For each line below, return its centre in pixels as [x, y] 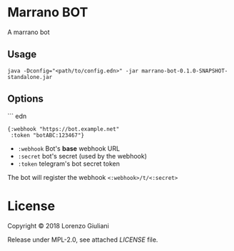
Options [26, 99]
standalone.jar [30, 77]
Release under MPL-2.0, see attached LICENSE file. [83, 240]
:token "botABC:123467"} [47, 135]
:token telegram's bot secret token [68, 164]
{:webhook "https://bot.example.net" [63, 129]
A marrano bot [29, 32]
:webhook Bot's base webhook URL [68, 148]
